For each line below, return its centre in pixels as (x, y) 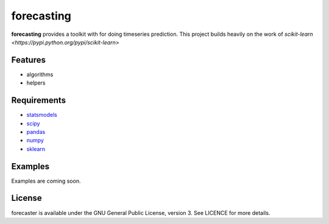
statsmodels (42, 115)
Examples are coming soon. (46, 181)
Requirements (39, 100)
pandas (36, 131)
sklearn (36, 149)
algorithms (40, 74)
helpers (36, 83)
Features (28, 60)
